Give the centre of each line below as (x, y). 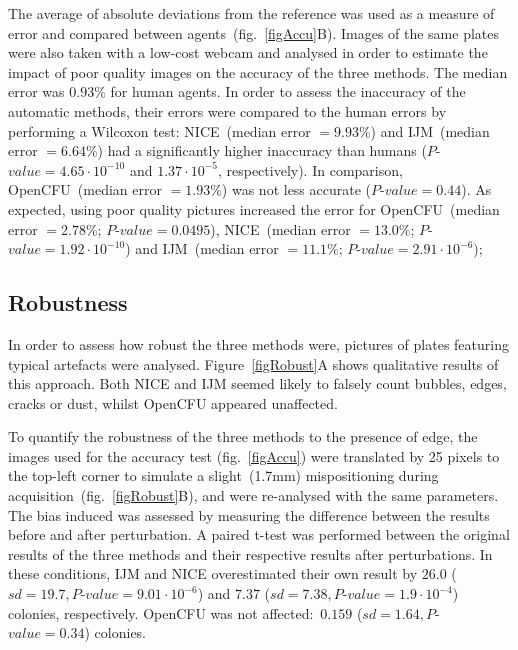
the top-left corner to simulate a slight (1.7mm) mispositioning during (223, 475)
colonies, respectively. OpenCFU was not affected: (161, 612)
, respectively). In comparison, (310, 169)
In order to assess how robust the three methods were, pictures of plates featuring (258, 343)
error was (36, 91)
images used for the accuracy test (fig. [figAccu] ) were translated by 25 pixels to (254, 455)
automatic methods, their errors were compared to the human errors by (227, 110)
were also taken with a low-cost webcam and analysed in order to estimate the (248, 52)
